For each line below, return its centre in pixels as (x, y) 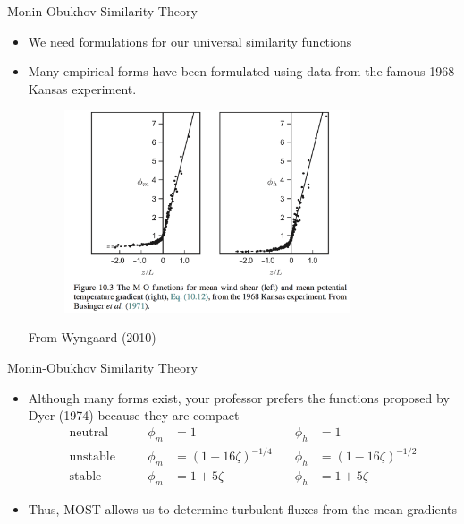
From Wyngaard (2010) (92, 337)
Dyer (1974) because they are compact (134, 415)
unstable (92, 457)
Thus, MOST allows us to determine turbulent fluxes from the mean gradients (243, 508)
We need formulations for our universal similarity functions (190, 41)
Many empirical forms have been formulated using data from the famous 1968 (241, 71)
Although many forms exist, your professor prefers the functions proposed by (239, 397)
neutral (89, 432)
